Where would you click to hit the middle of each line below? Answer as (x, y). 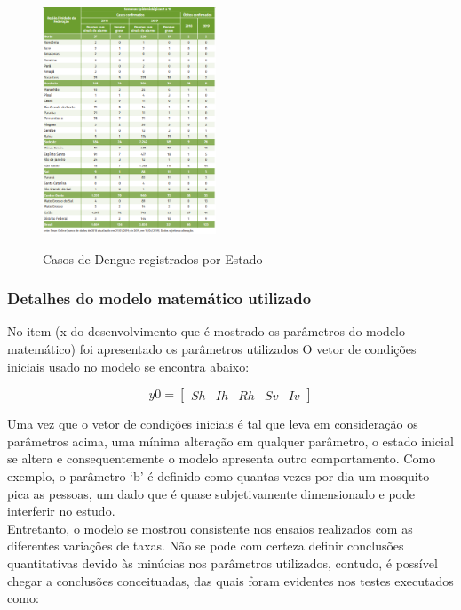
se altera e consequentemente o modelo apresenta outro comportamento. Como (222, 458)
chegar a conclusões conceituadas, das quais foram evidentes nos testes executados (230, 580)
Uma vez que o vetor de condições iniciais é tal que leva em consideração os (213, 424)
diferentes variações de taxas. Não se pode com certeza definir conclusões (206, 546)
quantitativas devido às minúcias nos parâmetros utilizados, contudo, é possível (223, 563)
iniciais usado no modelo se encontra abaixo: (128, 366)
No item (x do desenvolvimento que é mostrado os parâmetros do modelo (206, 331)
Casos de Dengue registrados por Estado (153, 258)
